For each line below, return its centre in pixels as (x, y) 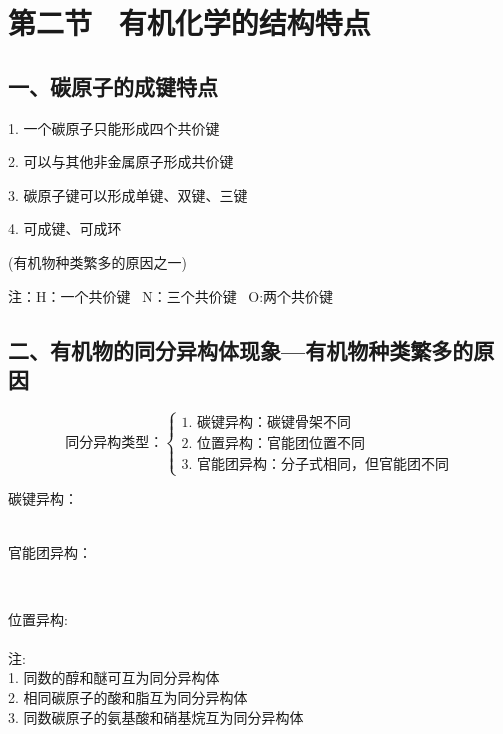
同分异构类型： (114, 443)
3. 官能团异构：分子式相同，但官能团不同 (315, 465)
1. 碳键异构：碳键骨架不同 (266, 423)
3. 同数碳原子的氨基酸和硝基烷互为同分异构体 (156, 716)
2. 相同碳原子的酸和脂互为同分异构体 (128, 697)
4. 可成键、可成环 (65, 228)
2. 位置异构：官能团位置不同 (273, 444)
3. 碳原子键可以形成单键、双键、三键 (128, 194)
